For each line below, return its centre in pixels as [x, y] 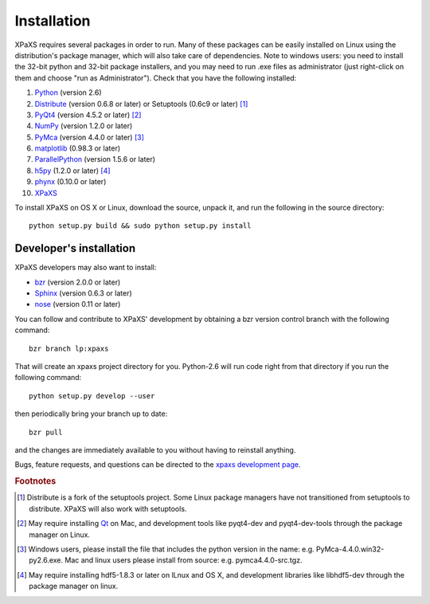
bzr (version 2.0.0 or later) [78, 282]
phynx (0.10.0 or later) [70, 182]
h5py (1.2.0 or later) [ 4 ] [72, 171]
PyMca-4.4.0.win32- [350, 549]
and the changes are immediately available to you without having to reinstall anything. [155, 450]
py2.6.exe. [46, 560]
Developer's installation [75, 248]
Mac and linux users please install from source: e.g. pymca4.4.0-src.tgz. [184, 560]
